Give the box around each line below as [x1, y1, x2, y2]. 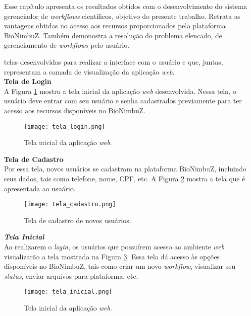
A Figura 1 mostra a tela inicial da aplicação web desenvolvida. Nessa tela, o [4, 85, 236, 96]
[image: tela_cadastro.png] [24, 201, 116, 208]
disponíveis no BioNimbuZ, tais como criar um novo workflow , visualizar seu [4, 261, 236, 271]
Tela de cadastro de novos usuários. [24, 215, 131, 225]
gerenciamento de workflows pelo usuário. [4, 40, 130, 50]
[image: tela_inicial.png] [24, 288, 112, 296]
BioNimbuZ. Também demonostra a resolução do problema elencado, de [4, 30, 222, 40]
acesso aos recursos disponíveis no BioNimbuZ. [4, 105, 146, 115]
